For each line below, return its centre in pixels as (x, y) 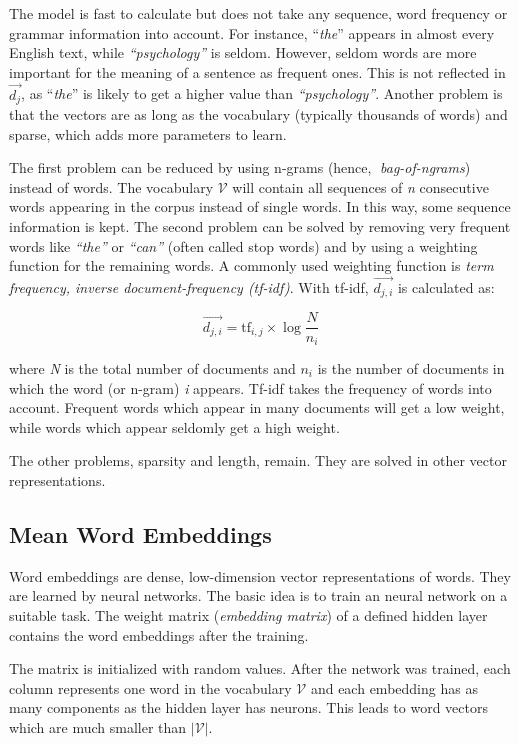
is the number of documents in (411, 367)
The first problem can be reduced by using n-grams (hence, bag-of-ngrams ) (240, 167)
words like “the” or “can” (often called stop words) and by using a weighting (243, 245)
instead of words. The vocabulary (111, 186)
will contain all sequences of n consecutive (360, 186)
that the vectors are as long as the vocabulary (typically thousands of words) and (258, 114)
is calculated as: (446, 287)
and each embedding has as (394, 687)
